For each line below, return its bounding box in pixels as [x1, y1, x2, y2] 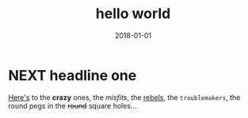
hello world [95, 5, 171, 23]
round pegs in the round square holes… [8, 101, 137, 110]
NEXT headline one [8, 66, 137, 84]
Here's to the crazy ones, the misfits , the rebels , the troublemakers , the [8, 92, 241, 102]
